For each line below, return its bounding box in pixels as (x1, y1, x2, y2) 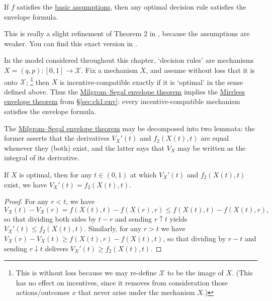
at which (130, 169, 157, 179)
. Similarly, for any (84, 223, 142, 234)
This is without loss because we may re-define (16, 267, 157, 278)
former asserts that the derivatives (4, 133, 110, 143)
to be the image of (167, 267, 224, 278)
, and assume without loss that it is (146, 64, 255, 75)
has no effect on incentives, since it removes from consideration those (16, 277, 228, 287)
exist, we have (4, 179, 47, 189)
